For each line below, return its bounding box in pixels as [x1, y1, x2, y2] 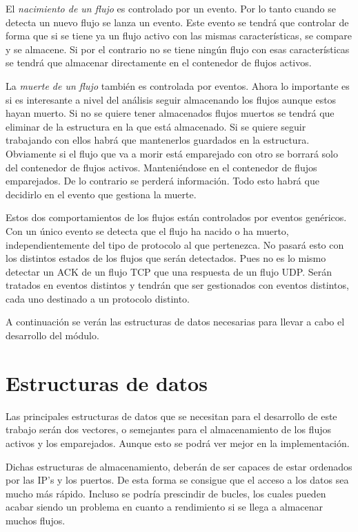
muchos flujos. [6, 513, 66, 527]
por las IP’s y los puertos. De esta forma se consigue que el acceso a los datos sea [6, 473, 349, 487]
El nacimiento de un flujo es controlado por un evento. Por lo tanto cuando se [6, 1, 337, 15]
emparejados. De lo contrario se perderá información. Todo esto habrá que [6, 173, 319, 188]
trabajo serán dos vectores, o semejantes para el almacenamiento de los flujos [6, 422, 331, 437]
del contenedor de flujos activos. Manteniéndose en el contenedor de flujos [6, 160, 317, 174]
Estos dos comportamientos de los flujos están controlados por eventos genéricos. [6, 210, 347, 225]
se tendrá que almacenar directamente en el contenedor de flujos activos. [6, 55, 312, 70]
